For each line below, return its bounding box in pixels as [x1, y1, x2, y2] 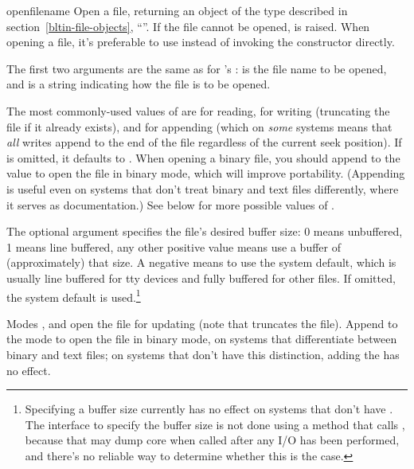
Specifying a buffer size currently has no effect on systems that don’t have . [25, 401, 393, 417]
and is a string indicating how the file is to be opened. [6, 76, 271, 92]
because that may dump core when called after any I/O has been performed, [25, 432, 400, 448]
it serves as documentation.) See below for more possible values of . [6, 196, 334, 213]
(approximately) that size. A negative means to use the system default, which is [6, 254, 396, 271]
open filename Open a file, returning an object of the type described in [6, 2, 348, 18]
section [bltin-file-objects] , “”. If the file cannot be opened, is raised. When [6, 18, 370, 34]
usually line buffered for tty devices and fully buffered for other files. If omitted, [6, 269, 396, 286]
